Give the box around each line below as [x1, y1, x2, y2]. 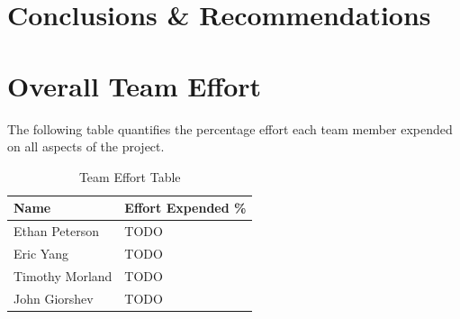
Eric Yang [14, 243, 68, 262]
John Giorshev [14, 288, 94, 307]
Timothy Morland [14, 266, 113, 285]
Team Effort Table [78, 167, 181, 186]
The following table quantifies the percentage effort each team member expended [7, 119, 453, 138]
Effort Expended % [124, 198, 247, 217]
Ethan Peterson [14, 222, 100, 241]
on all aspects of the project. [7, 137, 165, 156]
